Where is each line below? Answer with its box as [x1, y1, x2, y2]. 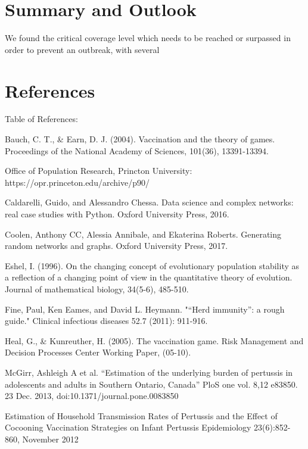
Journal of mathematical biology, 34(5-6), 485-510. [5, 282, 189, 295]
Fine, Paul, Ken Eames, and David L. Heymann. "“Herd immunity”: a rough [5, 303, 285, 315]
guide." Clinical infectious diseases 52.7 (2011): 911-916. [5, 314, 208, 327]
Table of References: [5, 113, 78, 125]
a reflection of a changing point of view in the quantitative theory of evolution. [5, 271, 293, 283]
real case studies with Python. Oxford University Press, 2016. [5, 208, 229, 220]
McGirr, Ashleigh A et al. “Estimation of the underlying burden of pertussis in [5, 366, 293, 378]
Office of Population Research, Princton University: [5, 164, 192, 177]
